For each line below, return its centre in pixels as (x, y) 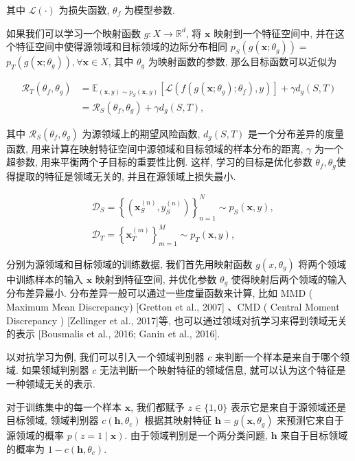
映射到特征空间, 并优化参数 (156, 279)
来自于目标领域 (314, 435)
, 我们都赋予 (158, 406)
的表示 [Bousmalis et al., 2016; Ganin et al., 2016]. (113, 334)
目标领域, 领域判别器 (53, 420)
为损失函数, (84, 10)
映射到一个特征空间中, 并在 (274, 33)
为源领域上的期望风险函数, (141, 133)
